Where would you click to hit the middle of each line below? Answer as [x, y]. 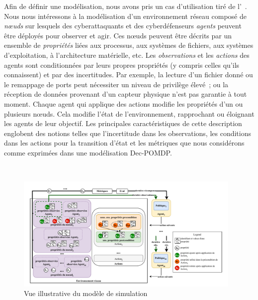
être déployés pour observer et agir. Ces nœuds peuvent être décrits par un [118, 35]
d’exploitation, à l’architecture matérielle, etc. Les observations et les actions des [127, 55]
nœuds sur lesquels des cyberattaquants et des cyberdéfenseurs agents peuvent [123, 26]
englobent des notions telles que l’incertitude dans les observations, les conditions [128, 133]
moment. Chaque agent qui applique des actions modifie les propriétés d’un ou [124, 103]
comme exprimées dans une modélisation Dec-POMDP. [88, 152]
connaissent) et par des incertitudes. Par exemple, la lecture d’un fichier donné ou [129, 75]
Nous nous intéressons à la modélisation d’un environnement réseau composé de [125, 16]
